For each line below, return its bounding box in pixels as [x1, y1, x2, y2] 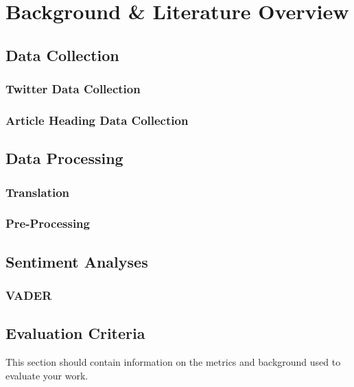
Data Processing [5, 148, 123, 169]
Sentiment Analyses [5, 250, 148, 272]
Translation [5, 183, 70, 200]
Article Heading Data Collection [5, 111, 189, 128]
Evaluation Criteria [5, 322, 145, 344]
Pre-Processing [5, 215, 90, 232]
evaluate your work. [5, 368, 88, 382]
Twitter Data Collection [5, 80, 141, 97]
